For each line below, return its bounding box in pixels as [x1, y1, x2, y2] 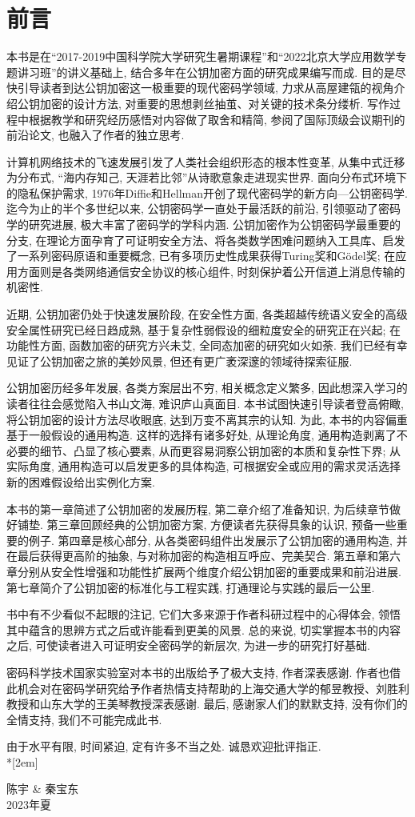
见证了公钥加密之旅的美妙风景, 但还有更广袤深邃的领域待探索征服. [6, 352, 353, 369]
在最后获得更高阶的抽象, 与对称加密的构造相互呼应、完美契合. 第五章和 [6, 547, 379, 564]
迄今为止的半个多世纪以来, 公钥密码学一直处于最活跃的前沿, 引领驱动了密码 [6, 200, 401, 217]
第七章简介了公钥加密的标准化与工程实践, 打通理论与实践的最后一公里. [6, 579, 375, 595]
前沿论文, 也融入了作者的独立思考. [6, 126, 185, 143]
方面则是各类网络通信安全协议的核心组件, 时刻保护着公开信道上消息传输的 [17, 262, 405, 279]
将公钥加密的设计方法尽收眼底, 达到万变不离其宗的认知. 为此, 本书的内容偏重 [6, 411, 408, 427]
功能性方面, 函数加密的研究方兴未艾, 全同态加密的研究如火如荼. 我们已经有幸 [6, 337, 408, 354]
